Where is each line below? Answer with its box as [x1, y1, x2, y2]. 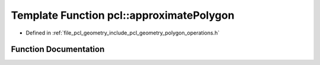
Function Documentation [11, 45, 105, 54]
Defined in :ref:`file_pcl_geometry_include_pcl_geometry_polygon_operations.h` [25, 29, 220, 36]
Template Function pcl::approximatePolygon [11, 9, 235, 22]
